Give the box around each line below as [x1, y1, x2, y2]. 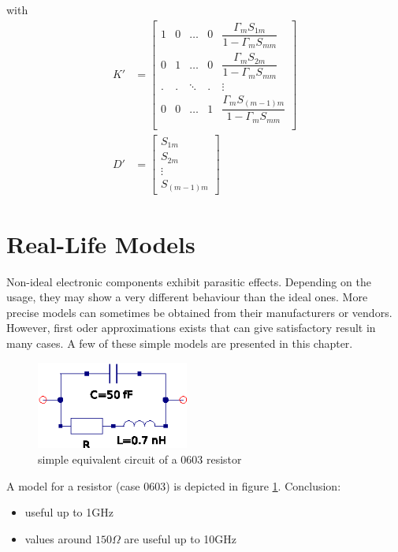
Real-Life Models [6, 227, 195, 259]
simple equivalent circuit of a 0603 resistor [38, 450, 242, 467]
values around [24, 530, 92, 546]
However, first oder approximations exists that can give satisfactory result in [6, 319, 376, 336]
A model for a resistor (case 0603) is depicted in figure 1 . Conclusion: [6, 477, 341, 494]
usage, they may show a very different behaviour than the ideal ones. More [6, 289, 368, 305]
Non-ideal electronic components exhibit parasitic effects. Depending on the [6, 273, 371, 289]
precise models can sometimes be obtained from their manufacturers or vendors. [6, 304, 392, 320]
